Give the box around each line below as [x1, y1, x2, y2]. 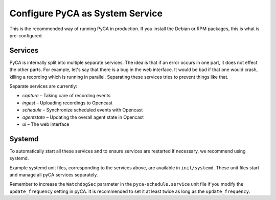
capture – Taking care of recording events [22, 93, 111, 99]
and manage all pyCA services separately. [9, 172, 98, 178]
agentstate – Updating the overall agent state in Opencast [22, 114, 144, 120]
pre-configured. [9, 32, 43, 38]
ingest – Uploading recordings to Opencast [22, 100, 112, 106]
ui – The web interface [22, 121, 70, 127]
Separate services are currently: [9, 83, 78, 90]
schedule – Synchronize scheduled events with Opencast [22, 107, 143, 113]
